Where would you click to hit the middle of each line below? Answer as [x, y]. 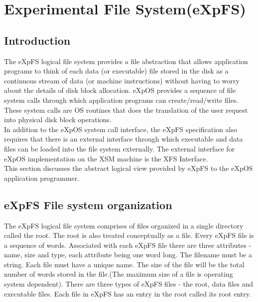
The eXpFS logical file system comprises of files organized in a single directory [124, 225]
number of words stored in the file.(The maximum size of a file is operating [119, 274]
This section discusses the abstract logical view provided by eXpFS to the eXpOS [129, 168]
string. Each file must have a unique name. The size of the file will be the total [124, 264]
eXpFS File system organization [88, 204]
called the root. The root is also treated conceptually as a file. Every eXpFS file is [129, 235]
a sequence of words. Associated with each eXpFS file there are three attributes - [128, 245]
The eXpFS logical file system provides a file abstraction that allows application [126, 61]
